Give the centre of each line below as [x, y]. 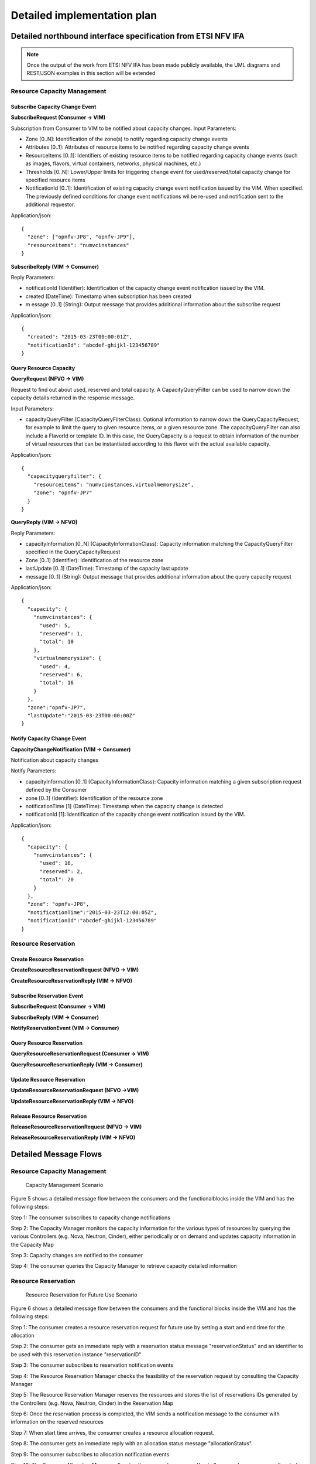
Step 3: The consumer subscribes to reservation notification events [92, 1365]
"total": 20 [57, 880]
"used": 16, [57, 863]
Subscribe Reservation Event [47, 996]
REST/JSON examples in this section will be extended [91, 73]
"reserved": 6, [61, 674]
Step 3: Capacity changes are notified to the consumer [77, 1256]
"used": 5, [55, 625]
